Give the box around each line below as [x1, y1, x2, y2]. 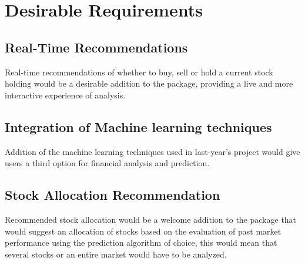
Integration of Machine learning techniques [5, 117, 272, 136]
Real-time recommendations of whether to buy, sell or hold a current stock [5, 65, 273, 78]
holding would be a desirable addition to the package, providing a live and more [5, 77, 293, 90]
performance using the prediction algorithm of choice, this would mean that [5, 236, 277, 249]
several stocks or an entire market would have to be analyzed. [5, 247, 227, 260]
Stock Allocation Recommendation [5, 186, 220, 204]
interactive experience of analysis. [5, 88, 126, 101]
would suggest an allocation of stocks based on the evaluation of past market [5, 225, 281, 237]
